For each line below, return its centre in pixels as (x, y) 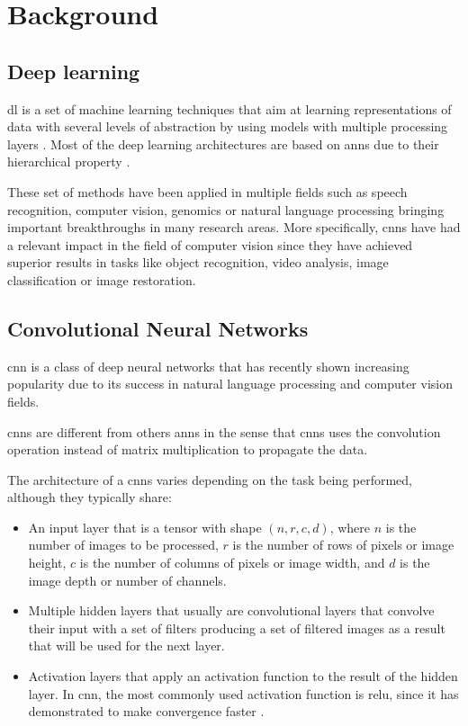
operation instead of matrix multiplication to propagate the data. (188, 449)
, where (350, 527)
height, (47, 563)
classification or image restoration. (102, 279)
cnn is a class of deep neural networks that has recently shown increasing (208, 366)
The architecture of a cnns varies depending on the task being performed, (210, 479)
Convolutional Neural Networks (158, 328)
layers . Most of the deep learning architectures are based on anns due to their (223, 143)
